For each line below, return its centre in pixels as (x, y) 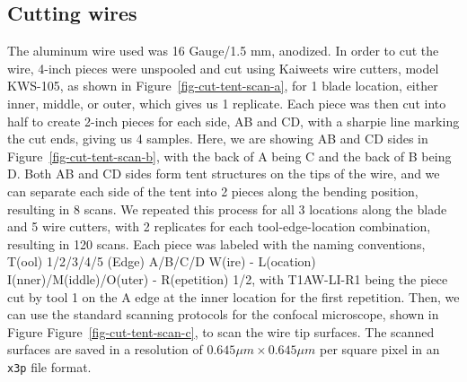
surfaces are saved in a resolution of (105, 349)
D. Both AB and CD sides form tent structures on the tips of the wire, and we (224, 174)
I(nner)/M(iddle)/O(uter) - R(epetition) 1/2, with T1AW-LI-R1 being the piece (228, 278)
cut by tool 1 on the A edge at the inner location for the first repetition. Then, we (233, 296)
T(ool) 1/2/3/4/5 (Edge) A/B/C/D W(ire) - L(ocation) (162, 261)
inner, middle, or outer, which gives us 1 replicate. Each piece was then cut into (227, 103)
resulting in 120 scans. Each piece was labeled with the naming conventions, (216, 243)
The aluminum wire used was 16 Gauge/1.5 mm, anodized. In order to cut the (223, 51)
